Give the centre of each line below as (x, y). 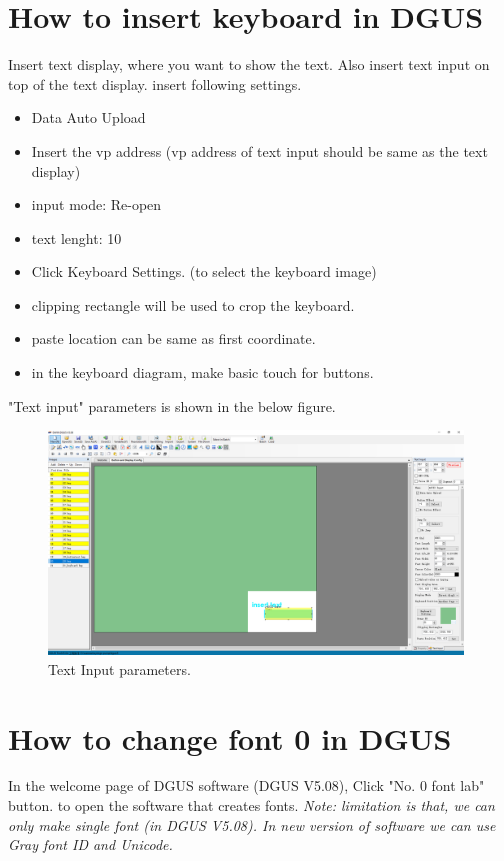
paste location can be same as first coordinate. (173, 338)
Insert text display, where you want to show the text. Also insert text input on (249, 64)
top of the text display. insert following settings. (155, 83)
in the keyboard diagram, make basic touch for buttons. (202, 372)
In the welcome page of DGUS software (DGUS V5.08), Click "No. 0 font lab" (246, 785)
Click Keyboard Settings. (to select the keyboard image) (204, 271)
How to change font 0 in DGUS (230, 737)
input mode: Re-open (96, 204)
